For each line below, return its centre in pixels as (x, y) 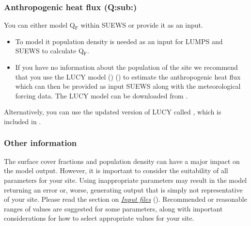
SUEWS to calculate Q (49, 51)
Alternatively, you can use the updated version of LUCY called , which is (113, 112)
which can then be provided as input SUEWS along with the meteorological (128, 86)
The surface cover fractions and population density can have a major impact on (122, 161)
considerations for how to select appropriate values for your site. (99, 218)
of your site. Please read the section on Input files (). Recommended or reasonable (125, 199)
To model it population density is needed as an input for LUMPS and (119, 41)
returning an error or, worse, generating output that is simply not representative (123, 189)
